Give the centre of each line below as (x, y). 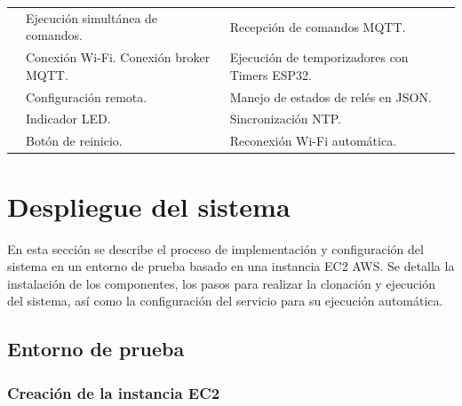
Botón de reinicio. (74, 141)
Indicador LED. (68, 119)
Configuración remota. (87, 96)
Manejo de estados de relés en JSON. (331, 96)
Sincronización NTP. (286, 119)
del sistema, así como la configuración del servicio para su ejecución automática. (225, 301)
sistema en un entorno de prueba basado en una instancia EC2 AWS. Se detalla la (231, 266)
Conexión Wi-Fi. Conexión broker (118, 57)
